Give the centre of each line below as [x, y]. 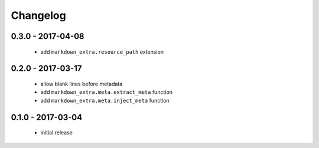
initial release [57, 133]
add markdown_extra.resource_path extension [102, 52]
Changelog [38, 15]
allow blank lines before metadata [82, 84]
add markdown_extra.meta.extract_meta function [106, 92]
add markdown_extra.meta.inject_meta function [105, 100]
